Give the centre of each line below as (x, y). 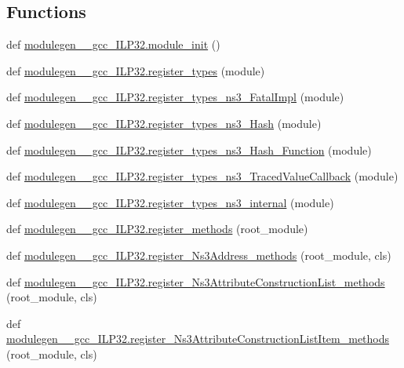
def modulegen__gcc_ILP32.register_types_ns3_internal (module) (170, 202)
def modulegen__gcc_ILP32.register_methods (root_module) (157, 229)
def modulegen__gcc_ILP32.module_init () (113, 44)
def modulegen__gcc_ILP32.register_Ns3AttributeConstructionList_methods (196, 281)
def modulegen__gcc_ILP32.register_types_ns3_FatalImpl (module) (175, 97)
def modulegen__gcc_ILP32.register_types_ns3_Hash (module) (164, 123)
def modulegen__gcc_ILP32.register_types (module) (136, 70)
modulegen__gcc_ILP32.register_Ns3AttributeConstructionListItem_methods (198, 339)
